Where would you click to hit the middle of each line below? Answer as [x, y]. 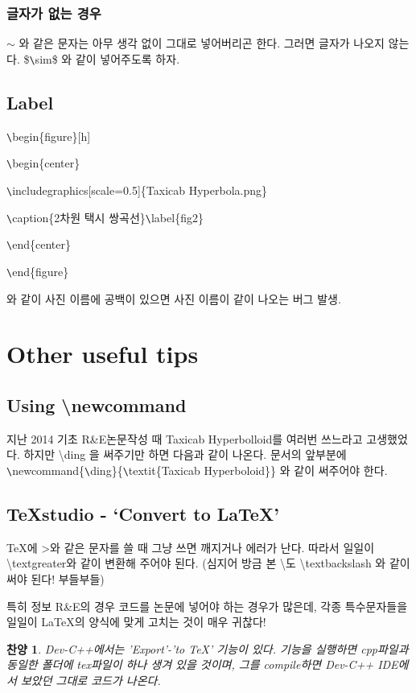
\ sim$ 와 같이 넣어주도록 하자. [105, 58]
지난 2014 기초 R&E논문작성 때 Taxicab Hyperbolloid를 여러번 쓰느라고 [185, 438]
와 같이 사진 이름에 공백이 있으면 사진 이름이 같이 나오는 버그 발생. [174, 298]
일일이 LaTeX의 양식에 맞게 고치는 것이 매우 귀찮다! [136, 622]
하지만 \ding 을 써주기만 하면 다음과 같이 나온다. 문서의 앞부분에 [185, 454]
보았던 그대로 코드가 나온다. [91, 680]
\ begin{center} [43, 163]
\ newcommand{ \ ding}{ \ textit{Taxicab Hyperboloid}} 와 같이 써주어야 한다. [197, 470]
